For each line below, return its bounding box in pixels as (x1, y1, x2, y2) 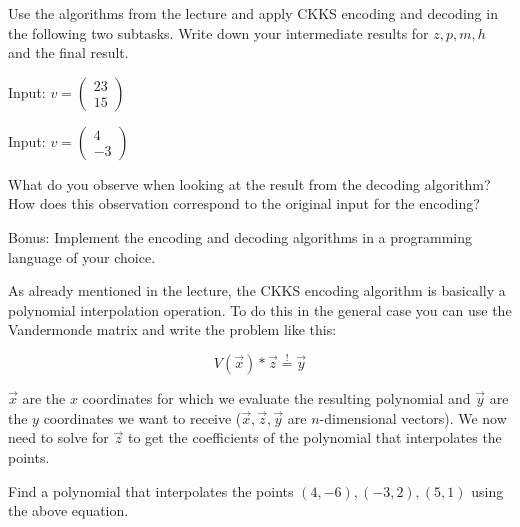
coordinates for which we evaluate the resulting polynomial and (82, 388, 471, 409)
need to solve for (8, 427, 109, 448)
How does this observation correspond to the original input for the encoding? (8, 193, 480, 214)
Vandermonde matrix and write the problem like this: (8, 319, 337, 340)
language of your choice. (8, 246, 156, 267)
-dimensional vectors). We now (319, 407, 507, 428)
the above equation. (8, 500, 129, 521)
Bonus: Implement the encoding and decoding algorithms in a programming (8, 226, 473, 247)
